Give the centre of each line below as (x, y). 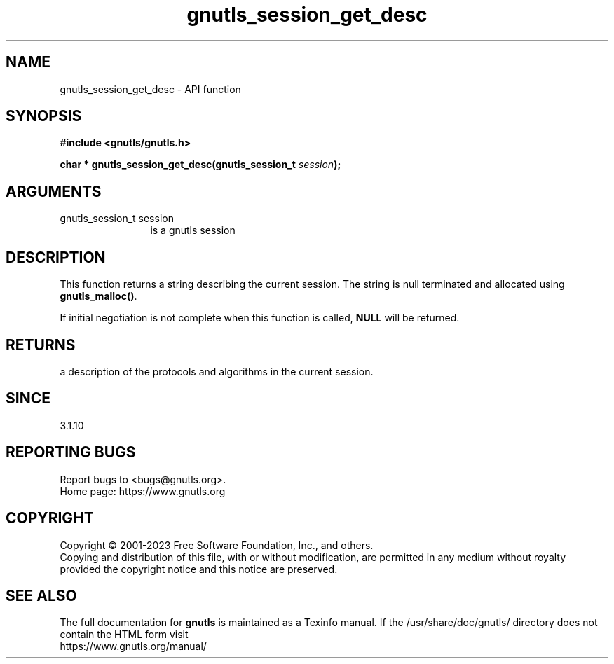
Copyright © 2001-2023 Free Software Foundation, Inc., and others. (217, 545)
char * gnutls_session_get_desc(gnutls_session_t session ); (200, 165)
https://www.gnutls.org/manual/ (133, 646)
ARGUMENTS (54, 191)
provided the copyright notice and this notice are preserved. (199, 569)
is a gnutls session (193, 230)
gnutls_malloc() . (98, 296)
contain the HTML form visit (124, 635)
